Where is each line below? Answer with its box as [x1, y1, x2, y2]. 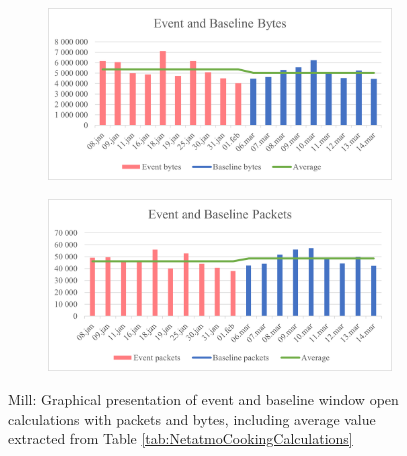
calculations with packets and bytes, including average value [8, 408, 376, 429]
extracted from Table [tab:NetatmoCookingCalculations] [8, 428, 353, 449]
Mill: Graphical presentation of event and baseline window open [8, 389, 399, 410]
